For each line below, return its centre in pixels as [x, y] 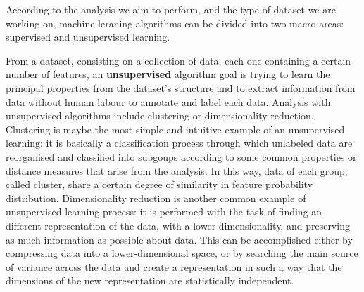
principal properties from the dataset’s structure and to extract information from [181, 87]
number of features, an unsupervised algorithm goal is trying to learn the [168, 74]
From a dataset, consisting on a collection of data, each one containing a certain [178, 60]
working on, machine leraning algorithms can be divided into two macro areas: [175, 23]
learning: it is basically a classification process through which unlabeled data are [179, 143]
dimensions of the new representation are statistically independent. [150, 280]
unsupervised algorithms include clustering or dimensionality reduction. [160, 115]
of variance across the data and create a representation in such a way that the [174, 266]
